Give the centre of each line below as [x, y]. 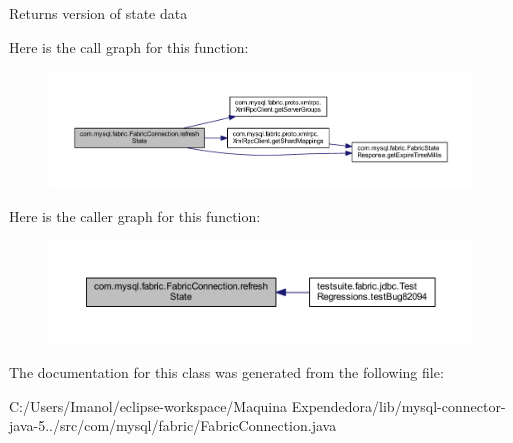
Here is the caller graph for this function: [135, 215]
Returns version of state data [98, 13]
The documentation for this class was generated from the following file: [226, 372]
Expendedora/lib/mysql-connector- [398, 405]
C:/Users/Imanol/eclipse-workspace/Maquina [148, 405]
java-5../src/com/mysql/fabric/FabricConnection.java [173, 425]
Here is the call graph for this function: [129, 46]
